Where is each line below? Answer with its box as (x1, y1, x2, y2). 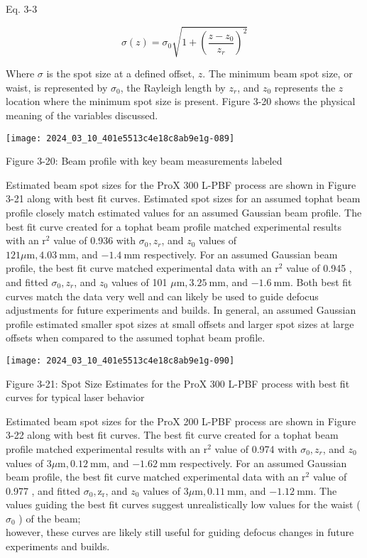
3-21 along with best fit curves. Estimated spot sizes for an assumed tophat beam (6, 191, 361, 206)
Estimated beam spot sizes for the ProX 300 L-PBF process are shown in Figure (6, 177, 356, 192)
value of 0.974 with (214, 441, 297, 456)
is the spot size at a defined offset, (46, 66, 195, 81)
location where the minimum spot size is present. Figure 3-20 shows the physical (6, 94, 356, 109)
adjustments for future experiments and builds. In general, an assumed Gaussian (6, 302, 356, 317)
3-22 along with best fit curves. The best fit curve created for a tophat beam (6, 427, 339, 442)
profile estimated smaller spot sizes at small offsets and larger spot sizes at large (6, 316, 354, 331)
